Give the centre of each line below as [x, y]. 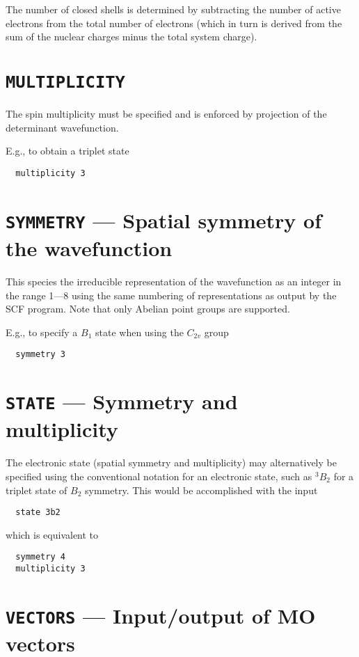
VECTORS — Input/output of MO [161, 615]
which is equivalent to [52, 534]
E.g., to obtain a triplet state [67, 151]
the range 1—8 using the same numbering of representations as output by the [171, 295]
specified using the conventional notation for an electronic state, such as [159, 476]
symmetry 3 [40, 355]
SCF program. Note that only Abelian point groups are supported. [148, 309]
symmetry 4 [40, 557]
